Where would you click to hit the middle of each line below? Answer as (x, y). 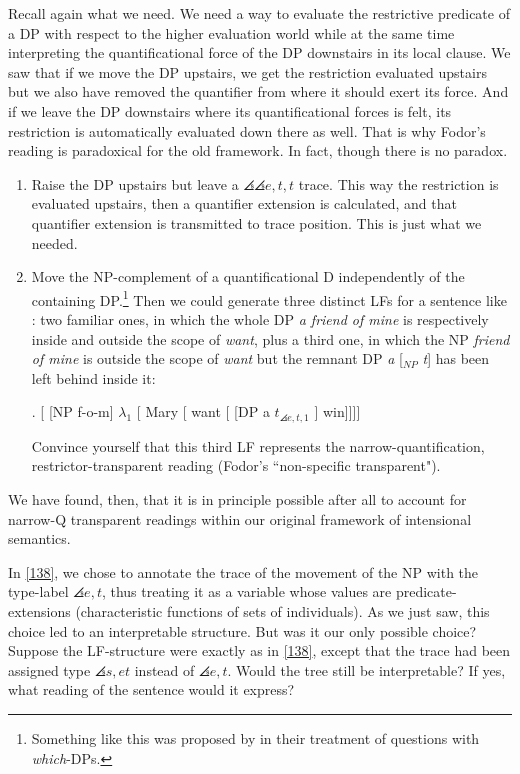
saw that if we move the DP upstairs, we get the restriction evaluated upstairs (247, 71)
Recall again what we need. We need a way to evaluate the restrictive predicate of (259, 13)
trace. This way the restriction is (398, 183)
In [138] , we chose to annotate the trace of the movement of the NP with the (243, 571)
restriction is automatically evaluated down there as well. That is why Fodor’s (247, 130)
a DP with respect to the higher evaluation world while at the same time (231, 32)
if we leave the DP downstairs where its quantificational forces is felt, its (230, 110)
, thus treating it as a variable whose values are (246, 591)
